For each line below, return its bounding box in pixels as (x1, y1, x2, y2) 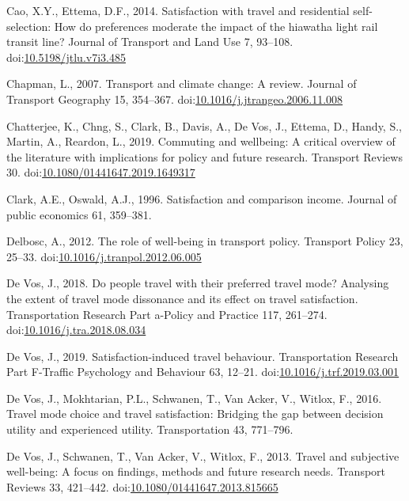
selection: (6, 17, 51, 34)
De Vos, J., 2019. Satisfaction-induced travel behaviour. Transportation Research (6, 347, 399, 364)
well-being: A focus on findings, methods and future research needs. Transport (6, 463, 386, 480)
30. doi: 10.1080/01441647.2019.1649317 (6, 164, 195, 180)
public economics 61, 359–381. (6, 206, 152, 222)
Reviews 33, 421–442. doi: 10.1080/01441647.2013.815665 (6, 478, 278, 495)
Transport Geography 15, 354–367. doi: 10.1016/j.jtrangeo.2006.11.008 (6, 90, 343, 107)
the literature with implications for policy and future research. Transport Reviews (6, 148, 403, 165)
